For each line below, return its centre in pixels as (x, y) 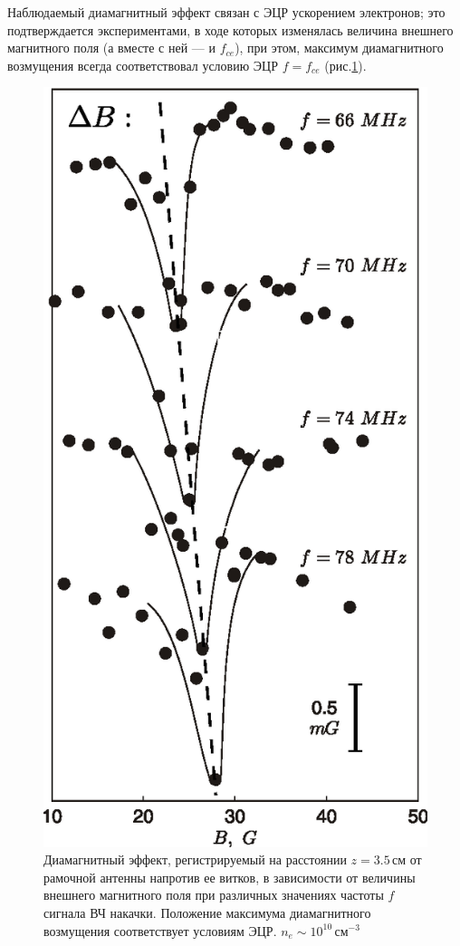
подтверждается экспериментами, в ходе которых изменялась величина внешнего (230, 29)
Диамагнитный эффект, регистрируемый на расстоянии (195, 859)
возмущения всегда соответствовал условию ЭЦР (143, 65)
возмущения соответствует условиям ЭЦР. (160, 930)
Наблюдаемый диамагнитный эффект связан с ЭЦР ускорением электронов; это (226, 12)
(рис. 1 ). (345, 65)
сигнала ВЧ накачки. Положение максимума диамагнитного (207, 912)
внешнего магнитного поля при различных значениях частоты (214, 895)
